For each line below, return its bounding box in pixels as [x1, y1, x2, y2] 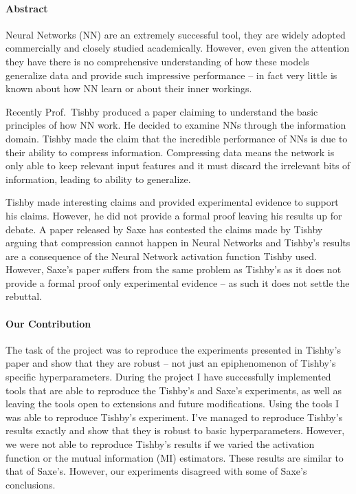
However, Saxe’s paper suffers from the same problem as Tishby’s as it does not [5, 262, 342, 277]
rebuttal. [5, 289, 42, 303]
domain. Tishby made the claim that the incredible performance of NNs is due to [5, 131, 348, 145]
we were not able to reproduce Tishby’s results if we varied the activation [5, 437, 315, 451]
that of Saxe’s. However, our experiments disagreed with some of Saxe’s [5, 464, 307, 478]
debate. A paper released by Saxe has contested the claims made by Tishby [5, 222, 323, 236]
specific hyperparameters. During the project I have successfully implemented [5, 369, 331, 384]
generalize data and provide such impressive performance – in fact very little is [5, 67, 337, 82]
